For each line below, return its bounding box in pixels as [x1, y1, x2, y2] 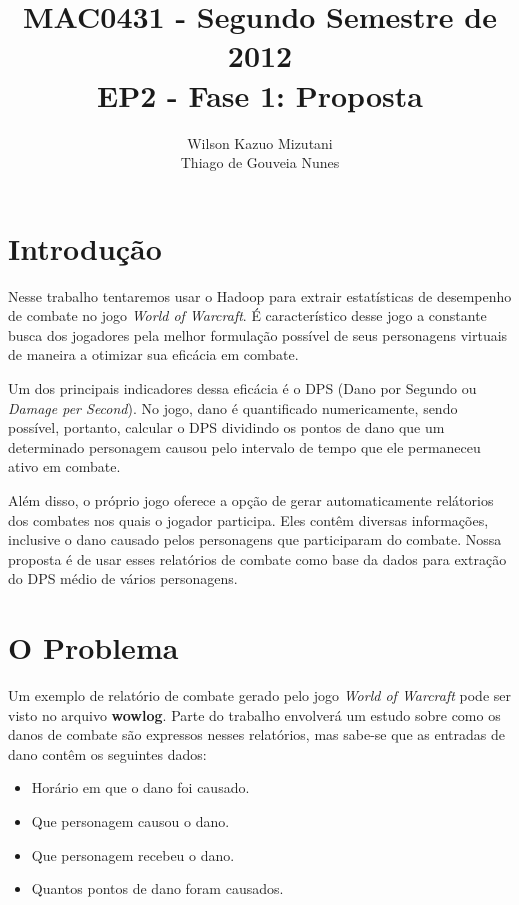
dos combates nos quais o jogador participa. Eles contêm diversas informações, [8, 509, 489, 530]
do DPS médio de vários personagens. [8, 568, 238, 589]
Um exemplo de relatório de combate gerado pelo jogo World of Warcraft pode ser [8, 685, 512, 706]
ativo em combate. [8, 456, 121, 477]
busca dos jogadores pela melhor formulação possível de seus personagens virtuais [8, 324, 508, 345]
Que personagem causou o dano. [31, 811, 230, 832]
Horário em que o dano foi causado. [31, 777, 250, 798]
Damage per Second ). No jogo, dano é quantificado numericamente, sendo [8, 397, 458, 418]
